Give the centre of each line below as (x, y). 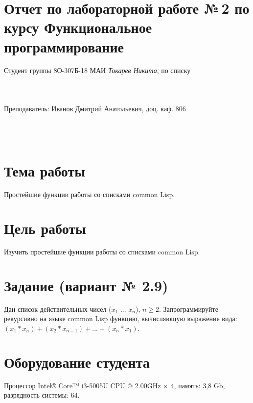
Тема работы (45, 171)
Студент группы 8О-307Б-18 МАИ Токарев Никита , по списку (97, 70)
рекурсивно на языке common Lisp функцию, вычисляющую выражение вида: (121, 318)
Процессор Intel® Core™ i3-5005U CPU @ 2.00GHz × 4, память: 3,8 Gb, (115, 385)
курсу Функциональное (78, 27)
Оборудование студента (77, 362)
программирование (64, 46)
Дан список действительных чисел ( (58, 309)
